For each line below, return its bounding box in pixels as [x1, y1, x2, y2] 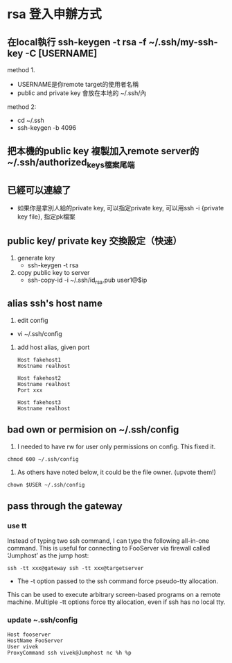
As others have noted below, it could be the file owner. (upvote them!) [17, 468, 217, 476]
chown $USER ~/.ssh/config [7, 481, 85, 488]
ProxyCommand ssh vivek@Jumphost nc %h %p [7, 649, 132, 656]
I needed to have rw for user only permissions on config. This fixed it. [17, 442, 216, 451]
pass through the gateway [7, 501, 123, 512]
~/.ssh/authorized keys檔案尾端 [7, 157, 135, 170]
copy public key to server [17, 269, 90, 277]
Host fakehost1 [17, 356, 62, 363]
